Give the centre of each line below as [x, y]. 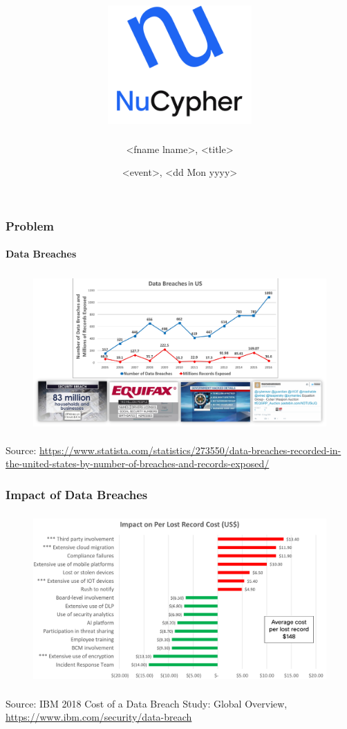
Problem [30, 225]
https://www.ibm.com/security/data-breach [99, 717]
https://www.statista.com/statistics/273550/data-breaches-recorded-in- [190, 450]
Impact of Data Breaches [77, 494]
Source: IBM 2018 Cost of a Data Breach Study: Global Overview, [147, 703]
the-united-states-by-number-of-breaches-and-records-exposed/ [138, 463]
